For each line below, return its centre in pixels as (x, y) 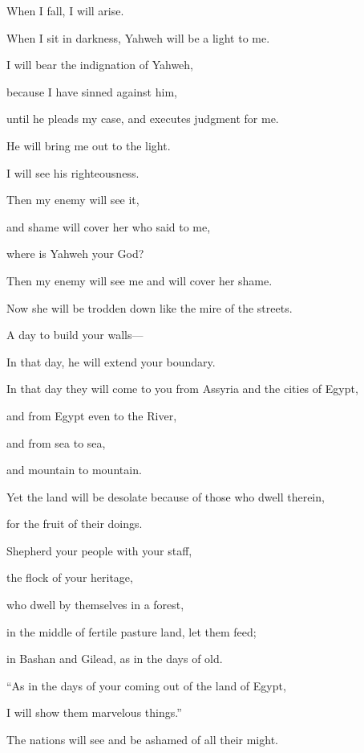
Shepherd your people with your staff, (99, 550)
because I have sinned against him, (92, 91)
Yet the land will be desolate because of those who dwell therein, (166, 496)
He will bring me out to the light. (89, 145)
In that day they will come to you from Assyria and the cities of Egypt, (182, 389)
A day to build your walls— (75, 335)
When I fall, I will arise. (65, 10)
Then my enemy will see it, (73, 200)
